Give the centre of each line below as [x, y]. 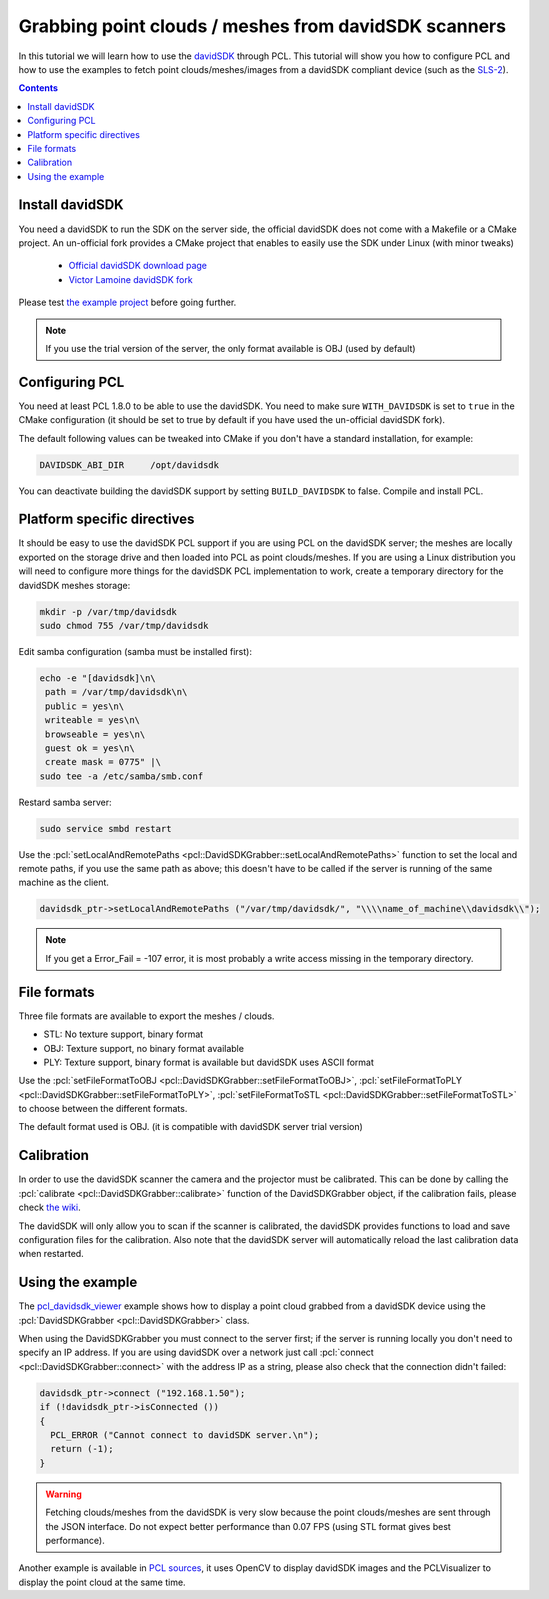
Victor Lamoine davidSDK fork [131, 279]
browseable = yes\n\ [95, 734]
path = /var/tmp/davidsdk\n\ [116, 692]
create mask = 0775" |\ [103, 762]
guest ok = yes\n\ [90, 748]
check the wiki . [49, 1207]
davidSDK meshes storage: [74, 585]
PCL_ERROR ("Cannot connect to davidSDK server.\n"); [185, 1434]
